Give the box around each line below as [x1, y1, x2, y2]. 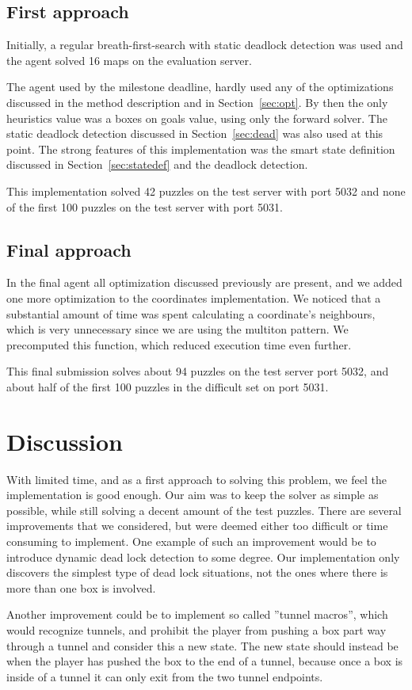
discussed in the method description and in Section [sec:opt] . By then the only [6, 93, 388, 110]
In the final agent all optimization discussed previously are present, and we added [6, 274, 402, 291]
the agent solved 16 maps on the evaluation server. [6, 51, 252, 68]
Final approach [6, 237, 132, 261]
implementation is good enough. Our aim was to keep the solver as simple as [6, 486, 379, 503]
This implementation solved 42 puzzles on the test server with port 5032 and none [6, 182, 406, 199]
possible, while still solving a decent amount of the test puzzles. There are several [6, 501, 402, 518]
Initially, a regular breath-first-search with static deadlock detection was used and [6, 36, 403, 53]
